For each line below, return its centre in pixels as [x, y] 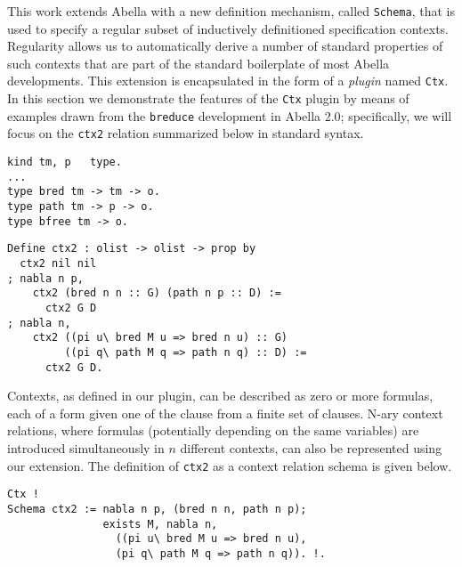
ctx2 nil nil [58, 263]
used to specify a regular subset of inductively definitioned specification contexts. [228, 28]
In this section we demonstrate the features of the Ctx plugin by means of [208, 98]
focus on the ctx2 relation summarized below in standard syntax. [186, 133]
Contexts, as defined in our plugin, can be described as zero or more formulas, [220, 396]
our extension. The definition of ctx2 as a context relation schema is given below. [230, 465]
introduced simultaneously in [86, 448]
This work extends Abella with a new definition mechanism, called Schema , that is [231, 11]
